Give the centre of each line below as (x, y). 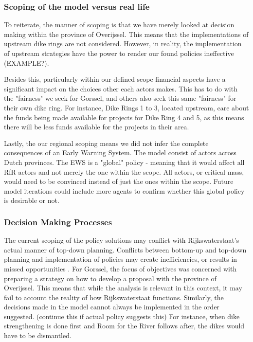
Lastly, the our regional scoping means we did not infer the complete (106, 143)
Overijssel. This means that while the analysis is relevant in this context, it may (123, 288)
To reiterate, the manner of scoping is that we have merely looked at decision (119, 25)
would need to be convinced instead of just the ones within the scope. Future (119, 181)
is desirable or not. (32, 200)
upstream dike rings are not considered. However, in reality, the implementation (123, 44)
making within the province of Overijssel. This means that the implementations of (126, 34)
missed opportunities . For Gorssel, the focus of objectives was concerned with (120, 268)
